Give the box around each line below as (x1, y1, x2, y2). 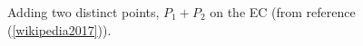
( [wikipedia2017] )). (7, 20, 112, 39)
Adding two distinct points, (7, 3, 160, 21)
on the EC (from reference (210, 3, 356, 21)
